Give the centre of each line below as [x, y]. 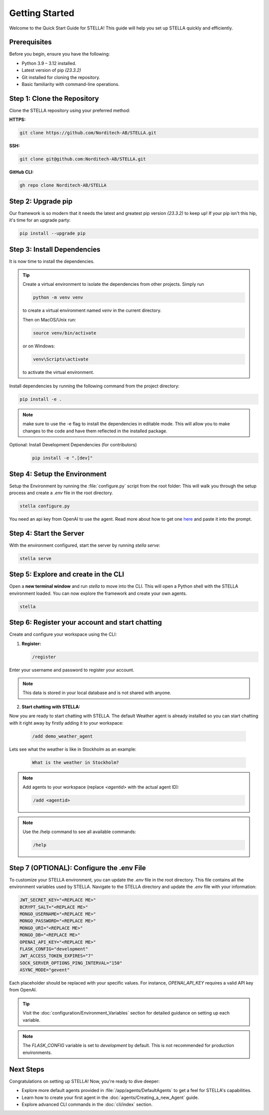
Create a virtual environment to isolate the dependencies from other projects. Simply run [113, 284]
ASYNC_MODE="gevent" [45, 970]
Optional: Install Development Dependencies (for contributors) [73, 445]
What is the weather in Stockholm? [75, 762]
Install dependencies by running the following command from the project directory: [94, 386]
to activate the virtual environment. [59, 372]
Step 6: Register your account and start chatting [85, 622]
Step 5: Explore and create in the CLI [67, 574]
